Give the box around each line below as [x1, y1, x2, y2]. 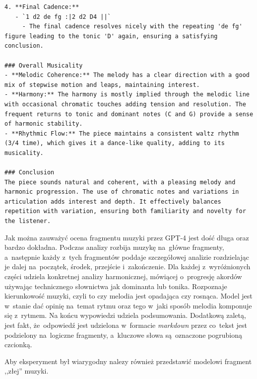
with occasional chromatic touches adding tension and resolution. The [4, 100, 246, 108]
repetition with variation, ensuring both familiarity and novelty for [4, 208, 246, 215]
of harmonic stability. [4, 120, 83, 128]
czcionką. [4, 339, 32, 350]
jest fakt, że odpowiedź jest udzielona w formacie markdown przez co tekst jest [4, 320, 247, 330]
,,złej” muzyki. [4, 366, 49, 376]
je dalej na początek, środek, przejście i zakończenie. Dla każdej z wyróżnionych [4, 261, 251, 272]
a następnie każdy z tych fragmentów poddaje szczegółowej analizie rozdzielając [4, 251, 249, 262]
